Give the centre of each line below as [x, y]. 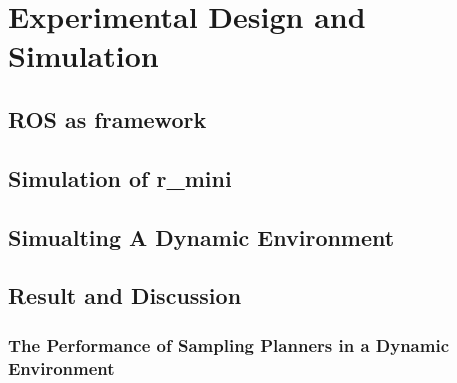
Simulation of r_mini [120, 177]
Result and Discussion [125, 295]
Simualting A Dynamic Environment [201, 236]
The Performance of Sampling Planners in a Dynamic [229, 344]
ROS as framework [107, 118]
